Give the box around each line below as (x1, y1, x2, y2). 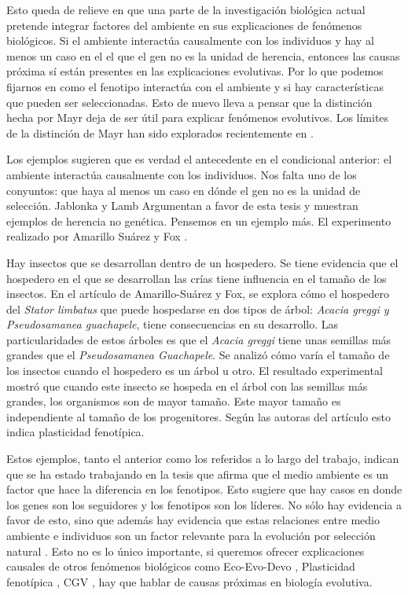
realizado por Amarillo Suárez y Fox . (6, 228, 188, 244)
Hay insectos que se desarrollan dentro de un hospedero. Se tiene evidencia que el (6, 254, 399, 270)
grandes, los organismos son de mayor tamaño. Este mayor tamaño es (6, 393, 341, 410)
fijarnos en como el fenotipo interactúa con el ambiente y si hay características (6, 78, 384, 94)
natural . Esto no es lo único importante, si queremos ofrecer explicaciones (6, 542, 365, 559)
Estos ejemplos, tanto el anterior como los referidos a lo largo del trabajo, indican (6, 450, 399, 467)
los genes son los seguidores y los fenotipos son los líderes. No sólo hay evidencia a (6, 496, 402, 512)
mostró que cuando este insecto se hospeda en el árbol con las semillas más (6, 377, 368, 394)
